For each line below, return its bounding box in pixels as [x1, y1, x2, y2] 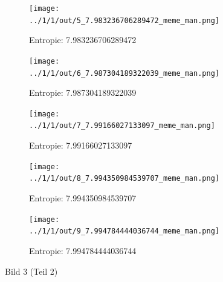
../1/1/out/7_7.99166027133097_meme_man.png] [29, 121, 215, 130]
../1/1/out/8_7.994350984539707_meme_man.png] [29, 174, 219, 183]
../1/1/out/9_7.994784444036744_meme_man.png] [29, 227, 219, 236]
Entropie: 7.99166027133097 [29, 139, 132, 152]
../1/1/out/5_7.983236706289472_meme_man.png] [29, 16, 219, 25]
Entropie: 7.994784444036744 [29, 244, 137, 257]
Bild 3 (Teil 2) [5, 264, 58, 277]
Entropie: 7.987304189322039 [29, 86, 137, 99]
